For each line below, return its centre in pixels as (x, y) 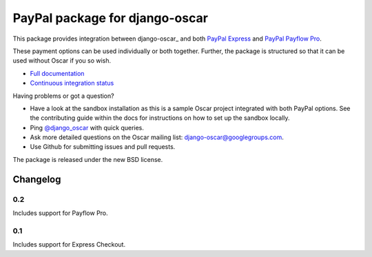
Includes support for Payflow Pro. (60, 213)
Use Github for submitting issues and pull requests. (103, 147)
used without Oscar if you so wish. (62, 61)
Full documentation (57, 73)
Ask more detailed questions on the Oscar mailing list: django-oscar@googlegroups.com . (157, 137)
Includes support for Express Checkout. (69, 245)
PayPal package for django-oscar (110, 18)
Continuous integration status (72, 83)
